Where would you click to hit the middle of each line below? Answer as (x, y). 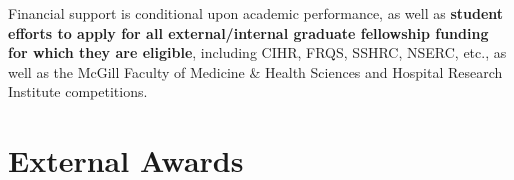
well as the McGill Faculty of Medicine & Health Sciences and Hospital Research (255, 71)
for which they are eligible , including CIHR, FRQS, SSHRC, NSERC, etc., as (257, 52)
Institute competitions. (78, 91)
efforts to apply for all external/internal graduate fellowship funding (248, 32)
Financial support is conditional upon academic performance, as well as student (256, 13)
